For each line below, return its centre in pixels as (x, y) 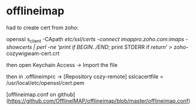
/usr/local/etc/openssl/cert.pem (46, 82)
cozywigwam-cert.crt (33, 53)
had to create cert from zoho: (43, 27)
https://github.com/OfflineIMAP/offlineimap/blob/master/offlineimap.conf (98, 100)
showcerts (19, 47)
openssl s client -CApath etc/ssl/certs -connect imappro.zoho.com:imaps (95, 40)
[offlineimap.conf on (31, 94)
